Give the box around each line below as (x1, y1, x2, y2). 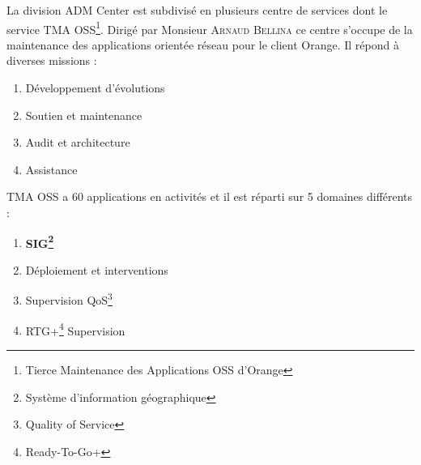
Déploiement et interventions (25, 261, 168, 278)
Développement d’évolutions (25, 79, 165, 96)
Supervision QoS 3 (25, 289, 113, 309)
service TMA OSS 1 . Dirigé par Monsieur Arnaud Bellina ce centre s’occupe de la (6, 18, 413, 37)
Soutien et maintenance (25, 106, 142, 123)
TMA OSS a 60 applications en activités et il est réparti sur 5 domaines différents (6, 188, 413, 205)
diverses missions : (6, 52, 97, 69)
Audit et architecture (25, 134, 130, 151)
